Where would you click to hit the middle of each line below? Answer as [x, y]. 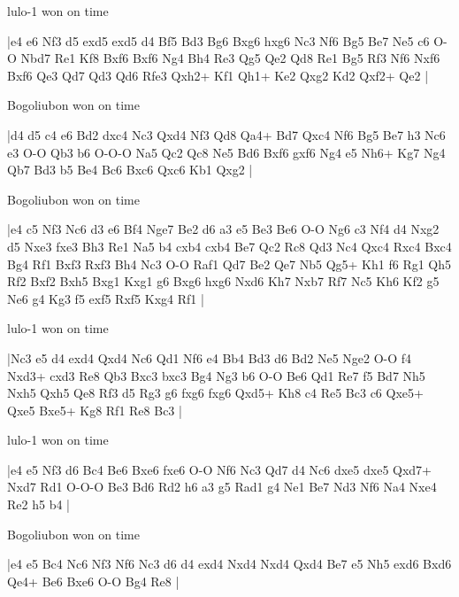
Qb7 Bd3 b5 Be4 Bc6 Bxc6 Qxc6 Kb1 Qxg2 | [130, 170]
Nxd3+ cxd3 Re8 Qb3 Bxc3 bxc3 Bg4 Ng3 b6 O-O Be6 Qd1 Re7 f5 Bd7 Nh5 [216, 375]
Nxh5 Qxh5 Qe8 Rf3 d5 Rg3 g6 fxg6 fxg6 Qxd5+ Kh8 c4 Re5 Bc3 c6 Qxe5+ [215, 393]
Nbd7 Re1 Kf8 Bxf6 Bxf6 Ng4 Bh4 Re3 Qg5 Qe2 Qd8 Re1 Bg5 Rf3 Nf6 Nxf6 [230, 58]
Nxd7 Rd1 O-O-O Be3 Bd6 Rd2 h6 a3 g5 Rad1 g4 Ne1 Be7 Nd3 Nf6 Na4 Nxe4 [222, 487]
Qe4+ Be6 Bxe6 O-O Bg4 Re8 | [93, 581]
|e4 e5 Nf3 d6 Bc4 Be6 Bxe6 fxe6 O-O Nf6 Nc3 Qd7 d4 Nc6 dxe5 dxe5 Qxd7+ [220, 469]
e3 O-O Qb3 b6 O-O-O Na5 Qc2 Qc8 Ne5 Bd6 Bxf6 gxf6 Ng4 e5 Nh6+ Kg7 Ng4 [226, 152]
